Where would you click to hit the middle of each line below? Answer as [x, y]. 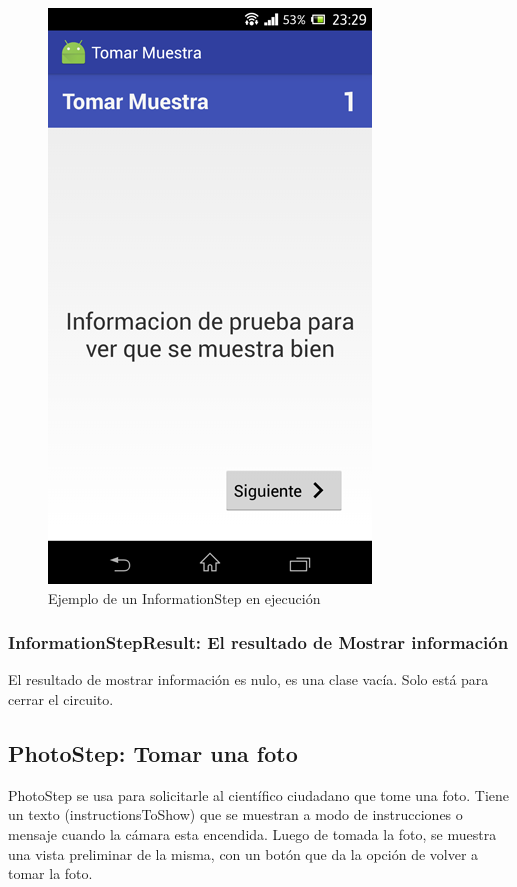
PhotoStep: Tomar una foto [153, 752]
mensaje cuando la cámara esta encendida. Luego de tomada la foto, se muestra [252, 833]
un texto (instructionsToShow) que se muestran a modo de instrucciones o [235, 814]
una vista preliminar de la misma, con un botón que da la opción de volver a [243, 853]
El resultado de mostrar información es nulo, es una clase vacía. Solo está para [248, 679]
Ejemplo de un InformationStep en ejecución [184, 597]
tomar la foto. [50, 873]
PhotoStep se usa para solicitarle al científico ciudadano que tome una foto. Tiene [259, 794]
